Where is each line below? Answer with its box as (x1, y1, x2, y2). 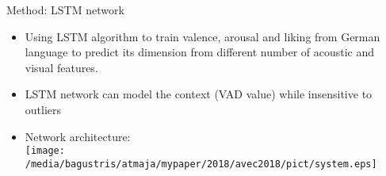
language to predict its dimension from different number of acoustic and (25, 44, 375, 60)
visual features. (25, 59, 98, 75)
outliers (25, 101, 62, 117)
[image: (25, 145, 65, 157)
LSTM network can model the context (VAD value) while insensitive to (25, 86, 373, 102)
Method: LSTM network (6, 2, 124, 17)
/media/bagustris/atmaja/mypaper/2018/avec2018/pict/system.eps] (25, 158, 377, 170)
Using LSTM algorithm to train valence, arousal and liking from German (25, 28, 380, 44)
